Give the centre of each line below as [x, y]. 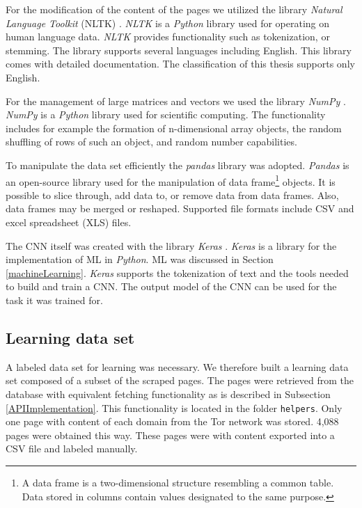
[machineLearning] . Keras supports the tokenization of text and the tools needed [177, 272]
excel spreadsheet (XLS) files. [69, 222]
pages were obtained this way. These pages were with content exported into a [170, 435]
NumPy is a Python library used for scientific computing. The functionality [166, 114]
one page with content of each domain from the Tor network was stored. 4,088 [172, 421]
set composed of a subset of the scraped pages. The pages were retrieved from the [180, 380]
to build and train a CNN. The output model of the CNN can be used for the [171, 286]
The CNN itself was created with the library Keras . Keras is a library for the [171, 245]
